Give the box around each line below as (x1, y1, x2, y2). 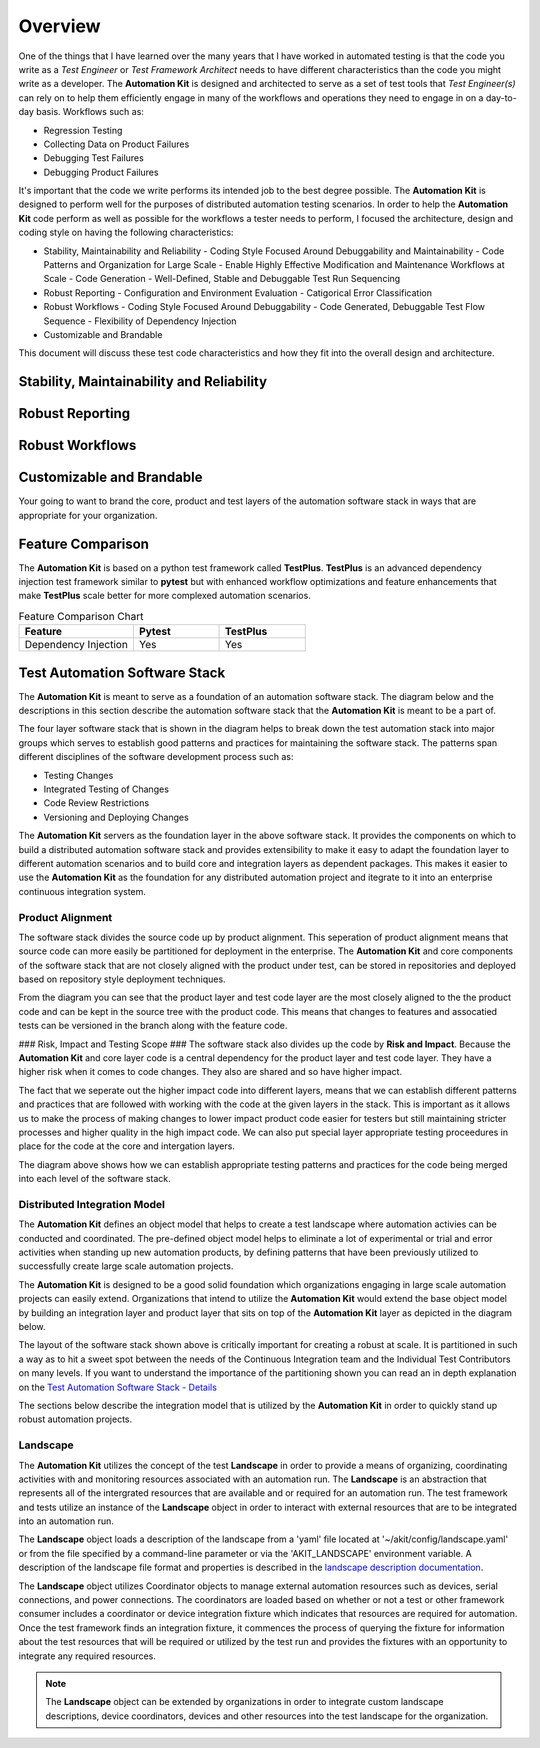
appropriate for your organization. (18, 509, 158, 521)
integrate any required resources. (18, 1650, 157, 1662)
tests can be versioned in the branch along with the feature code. (18, 1020, 288, 1032)
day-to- (485, 91, 517, 104)
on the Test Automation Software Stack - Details (18, 1381, 217, 1393)
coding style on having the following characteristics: (18, 226, 234, 239)
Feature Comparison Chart (18, 609, 144, 623)
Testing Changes (43, 769, 114, 781)
